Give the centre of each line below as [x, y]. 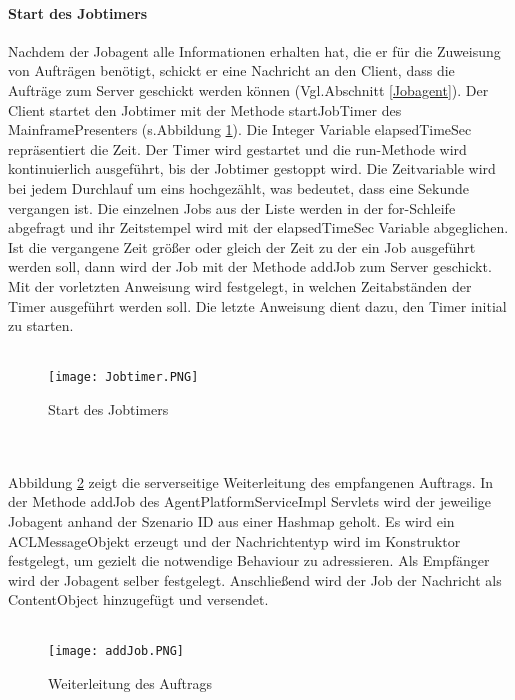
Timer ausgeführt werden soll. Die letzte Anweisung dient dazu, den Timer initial [257, 305]
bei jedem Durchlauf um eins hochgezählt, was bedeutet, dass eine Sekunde [238, 187]
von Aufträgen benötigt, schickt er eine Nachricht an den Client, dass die [231, 70]
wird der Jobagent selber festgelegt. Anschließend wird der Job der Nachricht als [255, 579]
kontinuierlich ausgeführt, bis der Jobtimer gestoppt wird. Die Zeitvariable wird [252, 168]
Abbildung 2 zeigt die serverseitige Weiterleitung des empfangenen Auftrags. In [251, 481]
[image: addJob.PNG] [116, 651]
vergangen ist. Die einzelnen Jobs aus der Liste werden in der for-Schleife [232, 207]
